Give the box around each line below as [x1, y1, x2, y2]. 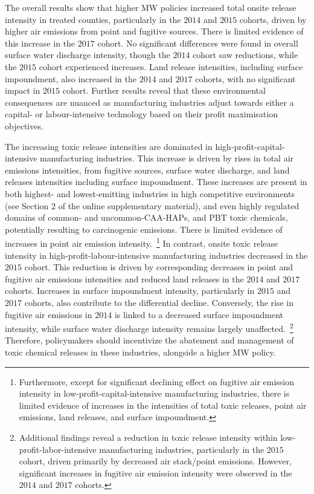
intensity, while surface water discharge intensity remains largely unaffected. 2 [5, 320, 293, 334]
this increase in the [5, 36, 75, 49]
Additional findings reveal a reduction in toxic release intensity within [19, 431, 278, 443]
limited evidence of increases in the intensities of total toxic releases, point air [19, 398, 307, 411]
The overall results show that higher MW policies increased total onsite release [5, 1, 296, 13]
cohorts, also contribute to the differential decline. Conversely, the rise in [24, 296, 294, 308]
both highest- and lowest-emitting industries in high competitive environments [5, 187, 295, 200]
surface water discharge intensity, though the [5, 48, 170, 61]
